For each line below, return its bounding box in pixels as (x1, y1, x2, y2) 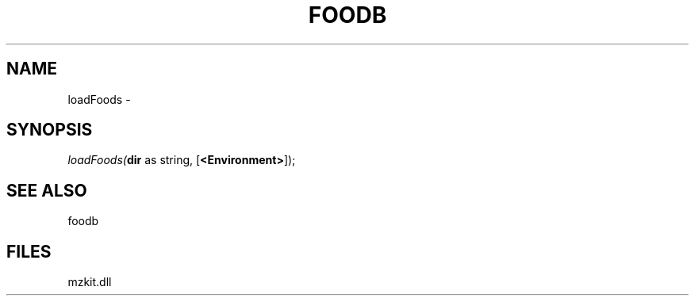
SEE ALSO (6, 180, 87, 201)
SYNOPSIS (6, 120, 93, 140)
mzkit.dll (67, 275, 112, 289)
